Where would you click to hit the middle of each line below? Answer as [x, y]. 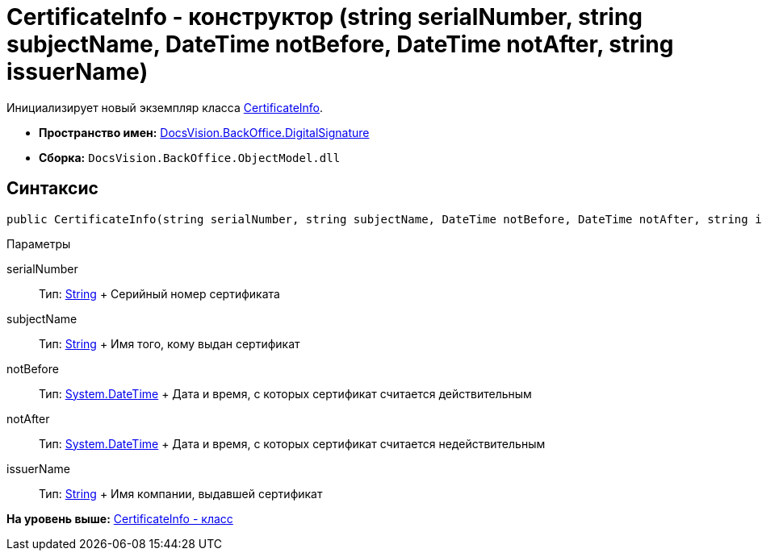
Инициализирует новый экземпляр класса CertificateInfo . [165, 107]
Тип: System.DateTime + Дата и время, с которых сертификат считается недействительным [292, 443]
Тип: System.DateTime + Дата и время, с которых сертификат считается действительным [285, 393]
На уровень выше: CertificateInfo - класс [120, 518]
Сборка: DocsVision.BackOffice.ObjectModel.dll [190, 157]
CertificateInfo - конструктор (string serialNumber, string [325, 17]
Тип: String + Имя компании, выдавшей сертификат [181, 493]
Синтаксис [52, 189]
